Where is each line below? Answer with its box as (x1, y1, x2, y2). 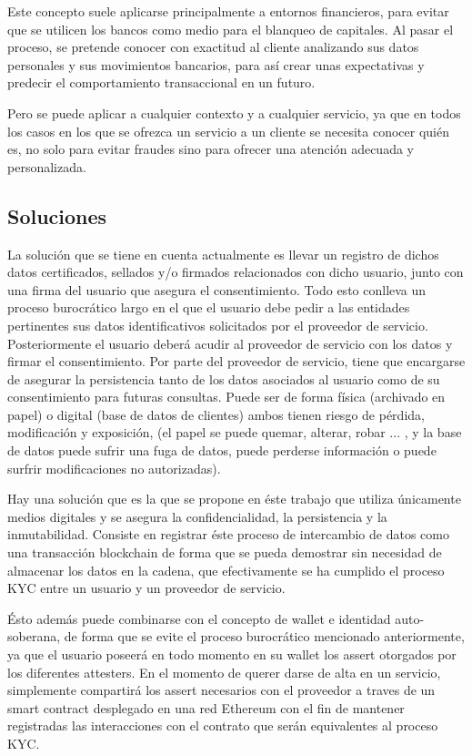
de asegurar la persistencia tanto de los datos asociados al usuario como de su (7, 369, 440, 388)
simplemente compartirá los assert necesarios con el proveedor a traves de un (7, 680, 436, 700)
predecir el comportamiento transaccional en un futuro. (7, 73, 316, 92)
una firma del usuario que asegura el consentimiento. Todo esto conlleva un (7, 280, 427, 299)
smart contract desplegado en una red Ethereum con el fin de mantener (7, 698, 405, 717)
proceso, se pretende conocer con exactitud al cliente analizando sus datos (7, 37, 419, 56)
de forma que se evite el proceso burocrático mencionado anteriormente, (64, 627, 465, 646)
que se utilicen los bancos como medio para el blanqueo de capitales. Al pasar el (7, 19, 454, 38)
